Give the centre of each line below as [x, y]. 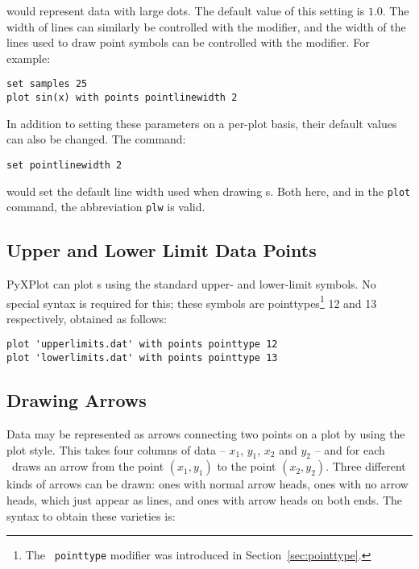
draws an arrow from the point [88, 466]
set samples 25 [47, 84]
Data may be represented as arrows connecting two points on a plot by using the [206, 434]
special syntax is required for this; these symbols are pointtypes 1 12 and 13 [192, 301]
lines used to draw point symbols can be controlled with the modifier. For [188, 42]
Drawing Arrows [77, 400]
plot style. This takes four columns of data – [116, 449]
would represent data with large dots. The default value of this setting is [186, 10]
